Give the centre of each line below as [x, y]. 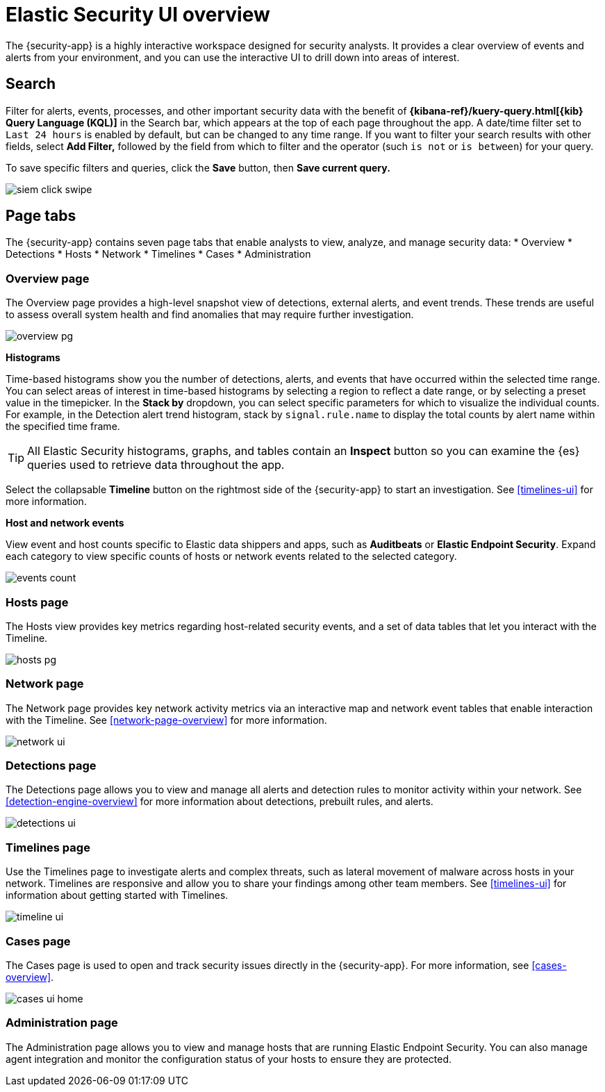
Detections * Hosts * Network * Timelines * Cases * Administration [158, 254]
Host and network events [65, 523]
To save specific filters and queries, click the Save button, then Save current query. [198, 167]
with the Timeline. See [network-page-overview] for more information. [166, 720]
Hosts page [37, 602]
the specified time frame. [63, 427]
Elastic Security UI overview [138, 15]
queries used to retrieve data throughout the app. [156, 465]
